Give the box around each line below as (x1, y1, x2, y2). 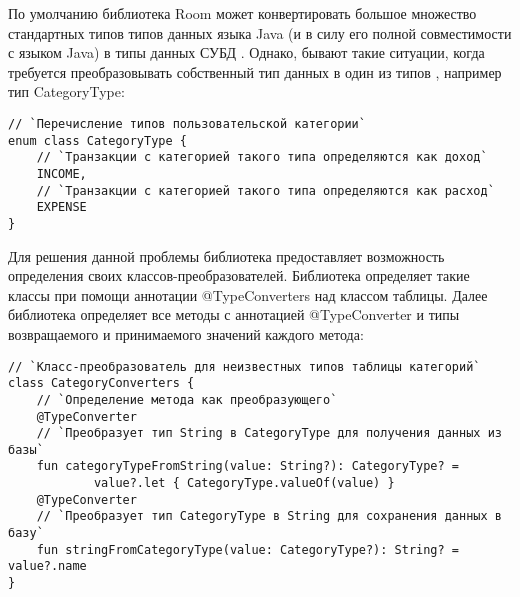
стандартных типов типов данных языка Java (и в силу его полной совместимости (8, 22, 512, 43)
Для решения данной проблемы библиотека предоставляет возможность (8, 245, 445, 266)
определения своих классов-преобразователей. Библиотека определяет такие (8, 265, 470, 286)
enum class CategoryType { (8, 133, 187, 148)
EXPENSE (36, 200, 87, 215)
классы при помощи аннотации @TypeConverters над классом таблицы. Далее (8, 284, 488, 305)
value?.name (8, 559, 87, 574)
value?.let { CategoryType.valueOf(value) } (93, 476, 395, 491)
